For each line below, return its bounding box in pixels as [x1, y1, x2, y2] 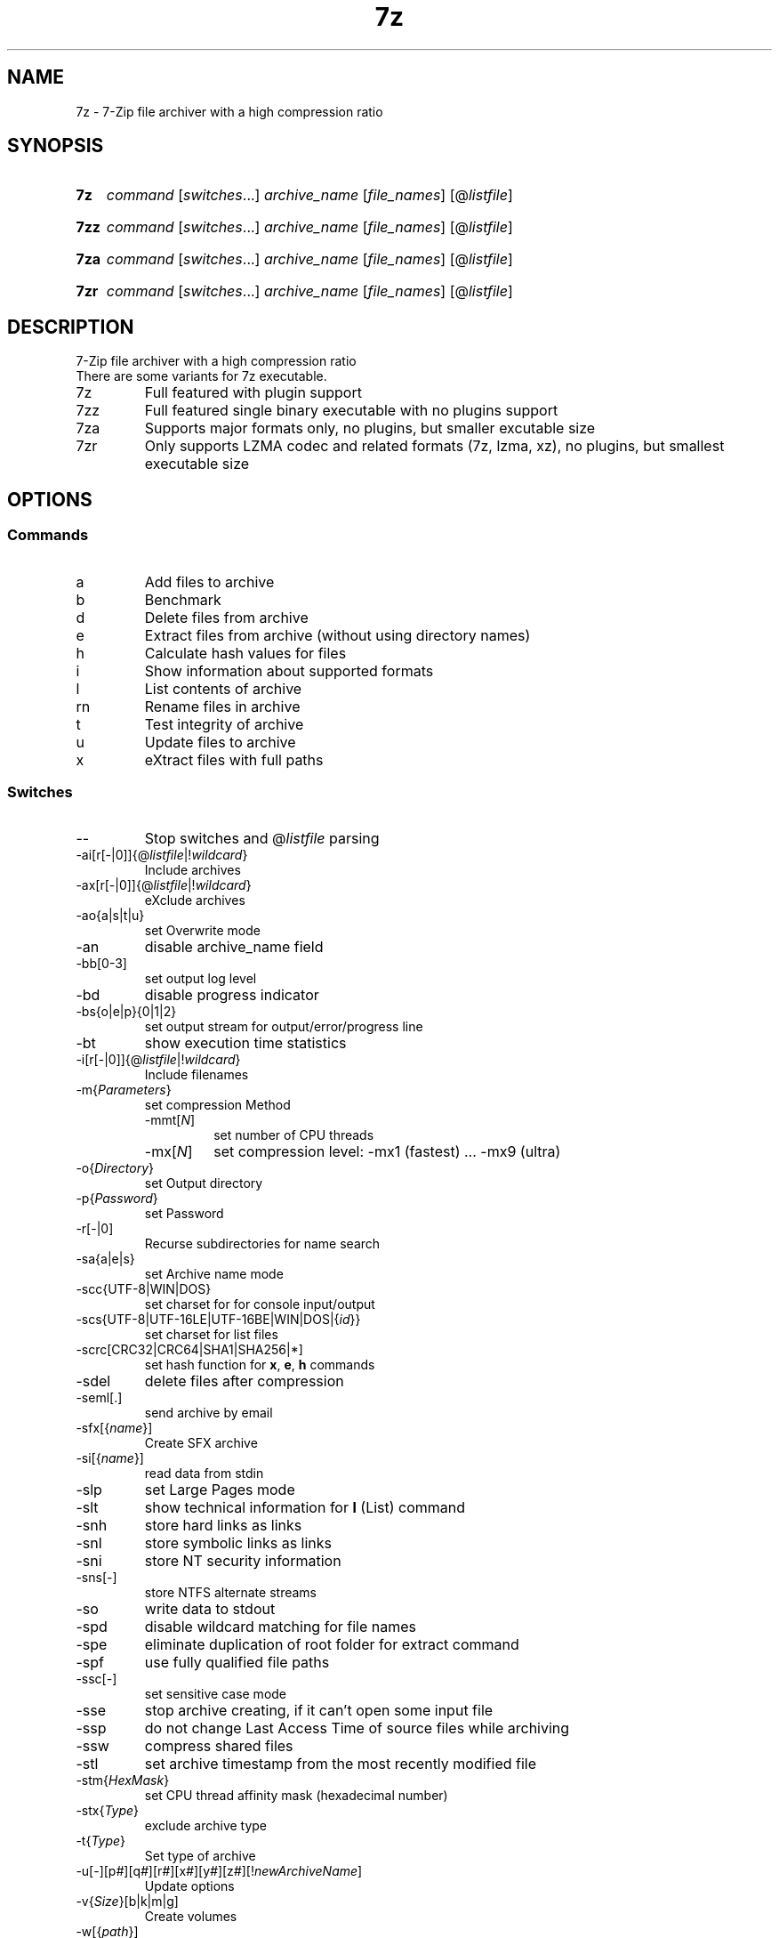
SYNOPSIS [7, 134, 104, 157]
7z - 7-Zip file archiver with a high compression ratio [76, 103, 383, 119]
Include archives [144, 862, 241, 878]
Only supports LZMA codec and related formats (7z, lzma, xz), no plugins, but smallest [144, 437, 725, 456]
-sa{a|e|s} [76, 1251, 135, 1267]
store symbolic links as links [144, 1534, 333, 1553]
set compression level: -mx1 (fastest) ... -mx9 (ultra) [213, 1143, 561, 1161]
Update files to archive [144, 732, 296, 751]
